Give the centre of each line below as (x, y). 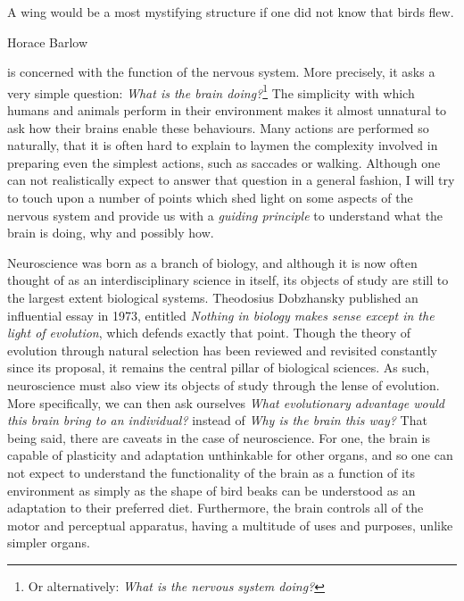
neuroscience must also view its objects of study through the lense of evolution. (224, 384)
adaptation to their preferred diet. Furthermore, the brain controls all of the (215, 508)
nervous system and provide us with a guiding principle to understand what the (225, 215)
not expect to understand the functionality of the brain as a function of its (211, 472)
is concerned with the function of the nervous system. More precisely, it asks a (221, 72)
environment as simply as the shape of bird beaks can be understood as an (211, 490)
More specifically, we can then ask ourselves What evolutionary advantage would (226, 402)
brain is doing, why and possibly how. (111, 233)
